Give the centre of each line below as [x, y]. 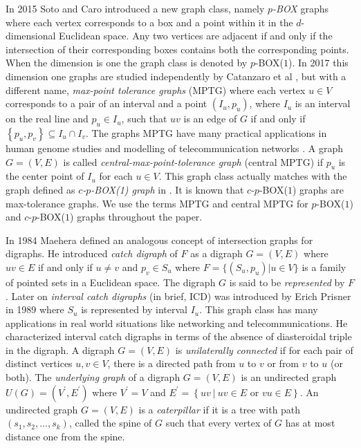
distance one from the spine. [65, 436]
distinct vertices [39, 363]
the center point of [45, 176]
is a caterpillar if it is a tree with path [220, 409]
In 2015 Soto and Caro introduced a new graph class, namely [135, 8]
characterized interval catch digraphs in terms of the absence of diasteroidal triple [179, 336]
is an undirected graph [289, 377]
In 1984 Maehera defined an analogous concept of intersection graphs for [159, 240]
